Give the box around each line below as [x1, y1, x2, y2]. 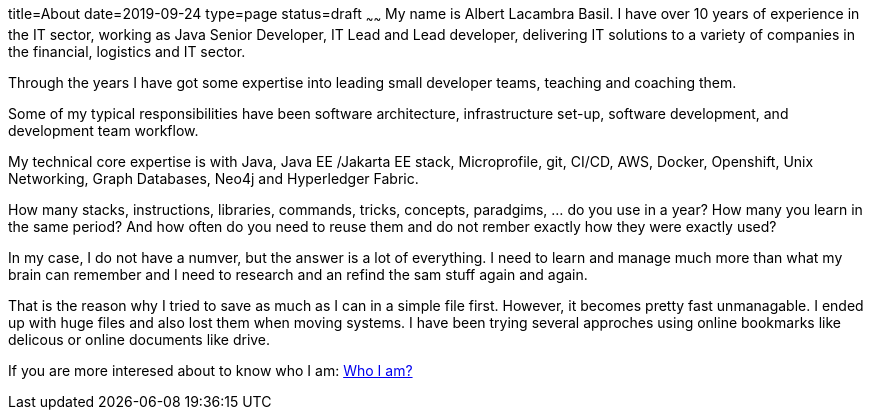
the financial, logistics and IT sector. [8, 42, 246, 60]
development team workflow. [8, 121, 199, 139]
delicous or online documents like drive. [8, 330, 271, 348]
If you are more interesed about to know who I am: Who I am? [8, 361, 413, 379]
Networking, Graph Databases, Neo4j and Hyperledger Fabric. [8, 169, 419, 187]
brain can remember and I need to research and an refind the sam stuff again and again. [8, 265, 588, 283]
